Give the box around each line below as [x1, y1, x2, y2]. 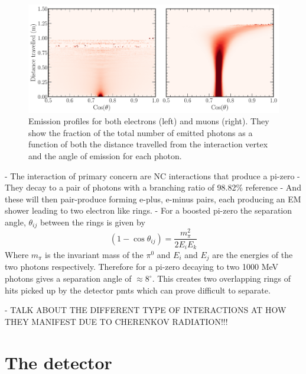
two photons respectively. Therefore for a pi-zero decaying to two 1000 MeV [5, 260, 279, 273]
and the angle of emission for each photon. [28, 149, 182, 162]
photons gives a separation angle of [5, 272, 132, 285]
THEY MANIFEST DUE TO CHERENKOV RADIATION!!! [5, 315, 228, 327]
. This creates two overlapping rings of [152, 272, 291, 285]
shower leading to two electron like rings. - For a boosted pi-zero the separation [5, 204, 292, 217]
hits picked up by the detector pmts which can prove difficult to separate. [5, 283, 271, 296]
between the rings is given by [40, 215, 145, 228]
